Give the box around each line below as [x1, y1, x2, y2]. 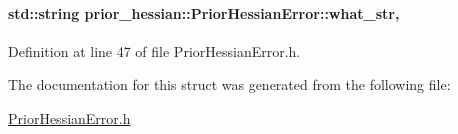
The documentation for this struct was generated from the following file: [8, 74, 451, 95]
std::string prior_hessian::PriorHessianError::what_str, [8, 2, 400, 23]
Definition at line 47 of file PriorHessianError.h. [8, 40, 301, 61]
